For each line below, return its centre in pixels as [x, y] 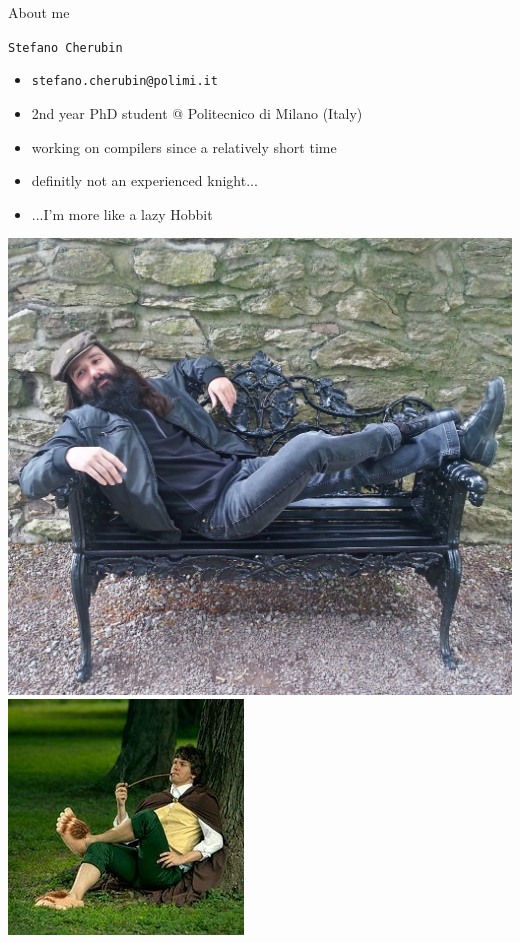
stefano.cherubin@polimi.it [124, 81]
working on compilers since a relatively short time [184, 146]
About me [39, 12]
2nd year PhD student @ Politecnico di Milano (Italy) [197, 112]
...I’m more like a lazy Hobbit [122, 213]
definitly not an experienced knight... [144, 180]
